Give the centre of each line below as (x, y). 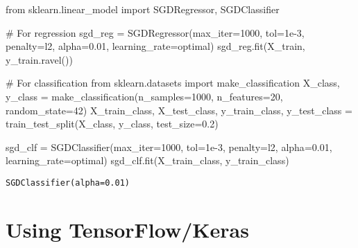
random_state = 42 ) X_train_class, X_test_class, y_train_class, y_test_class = (179, 110)
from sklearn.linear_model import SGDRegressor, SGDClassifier (143, 9)
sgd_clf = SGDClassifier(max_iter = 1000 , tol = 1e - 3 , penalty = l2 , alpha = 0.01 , (169, 147)
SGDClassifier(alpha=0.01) (68, 183)
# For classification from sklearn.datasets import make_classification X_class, (173, 83)
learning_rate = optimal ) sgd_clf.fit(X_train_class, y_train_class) (147, 160)
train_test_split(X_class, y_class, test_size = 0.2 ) (112, 124)
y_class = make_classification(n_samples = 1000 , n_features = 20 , (144, 96)
